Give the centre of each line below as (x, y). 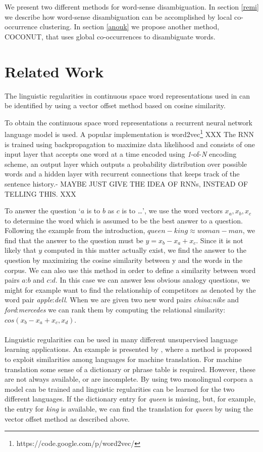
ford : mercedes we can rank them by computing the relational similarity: (115, 310)
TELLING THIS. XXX (40, 193)
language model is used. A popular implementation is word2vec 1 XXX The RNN (129, 133)
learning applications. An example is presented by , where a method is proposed (128, 349)
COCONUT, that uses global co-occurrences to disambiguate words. (110, 36)
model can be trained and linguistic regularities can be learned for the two (120, 389)
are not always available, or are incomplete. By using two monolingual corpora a (129, 379)
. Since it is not (220, 240)
